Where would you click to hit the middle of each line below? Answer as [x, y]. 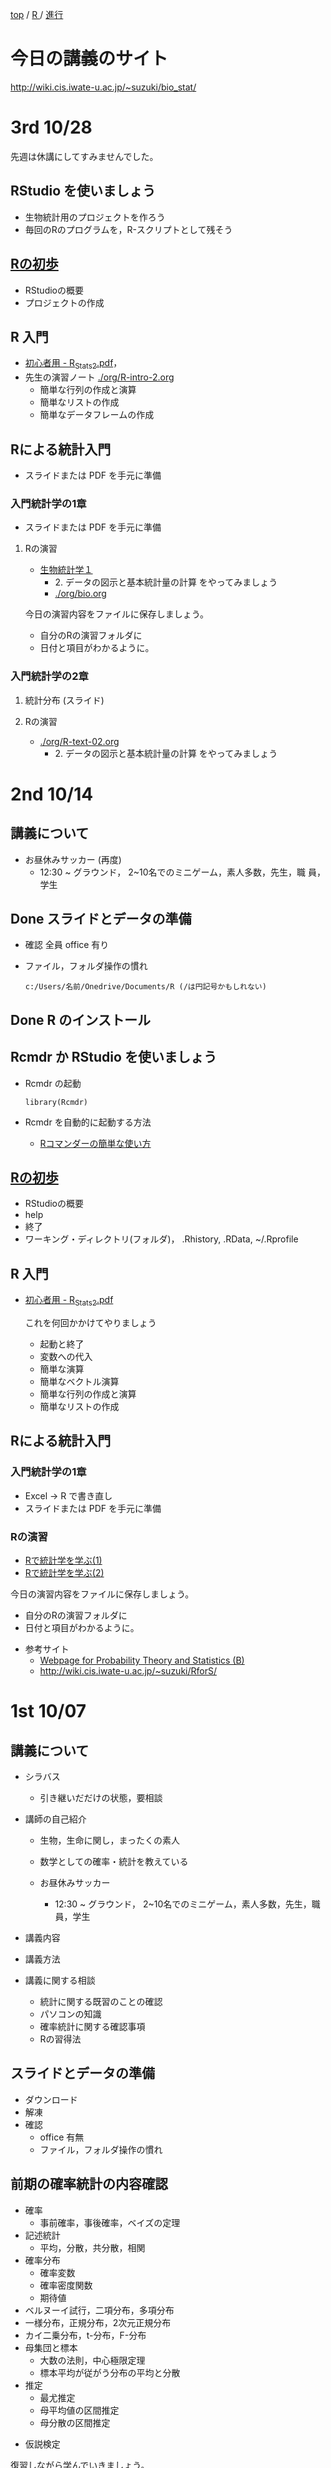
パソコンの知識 [70, 2014]
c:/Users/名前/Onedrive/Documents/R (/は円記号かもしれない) [145, 987]
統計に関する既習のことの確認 [101, 2001]
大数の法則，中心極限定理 [92, 2360]
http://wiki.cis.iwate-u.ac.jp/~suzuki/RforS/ [128, 1670]
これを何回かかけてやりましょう [90, 1322]
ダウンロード [51, 2099]
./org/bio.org [80, 594]
